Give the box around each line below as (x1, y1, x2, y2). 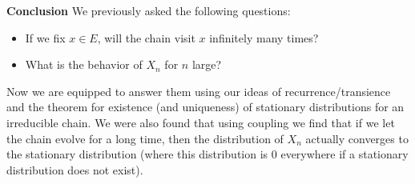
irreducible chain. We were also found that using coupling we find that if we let (6, 114, 395, 130)
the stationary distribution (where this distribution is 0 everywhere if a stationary (6, 146, 409, 162)
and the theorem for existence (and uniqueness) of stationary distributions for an (6, 98, 405, 115)
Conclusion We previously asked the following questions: (6, 2, 291, 18)
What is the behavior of (25, 56, 143, 73)
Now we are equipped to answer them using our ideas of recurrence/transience (6, 82, 391, 99)
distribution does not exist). (6, 161, 143, 178)
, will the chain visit (97, 29, 195, 46)
